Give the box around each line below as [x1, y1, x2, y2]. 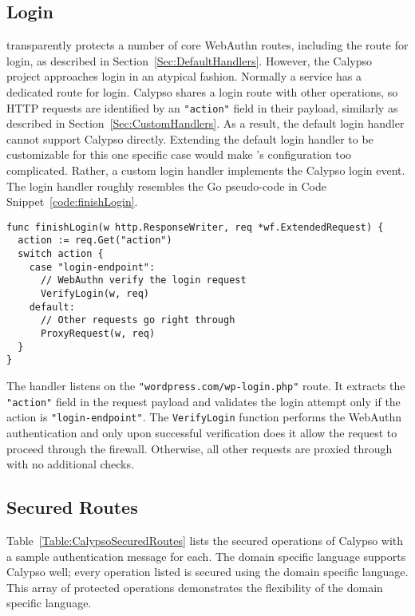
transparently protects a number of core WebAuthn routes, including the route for [6, 37, 409, 53]
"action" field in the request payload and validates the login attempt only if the [6, 393, 401, 409]
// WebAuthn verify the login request [40, 274, 247, 286]
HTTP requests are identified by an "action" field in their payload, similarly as [6, 99, 398, 116]
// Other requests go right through [40, 314, 235, 326]
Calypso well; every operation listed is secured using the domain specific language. [6, 563, 409, 580]
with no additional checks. [6, 456, 134, 472]
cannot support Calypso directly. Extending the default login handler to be [6, 130, 373, 147]
